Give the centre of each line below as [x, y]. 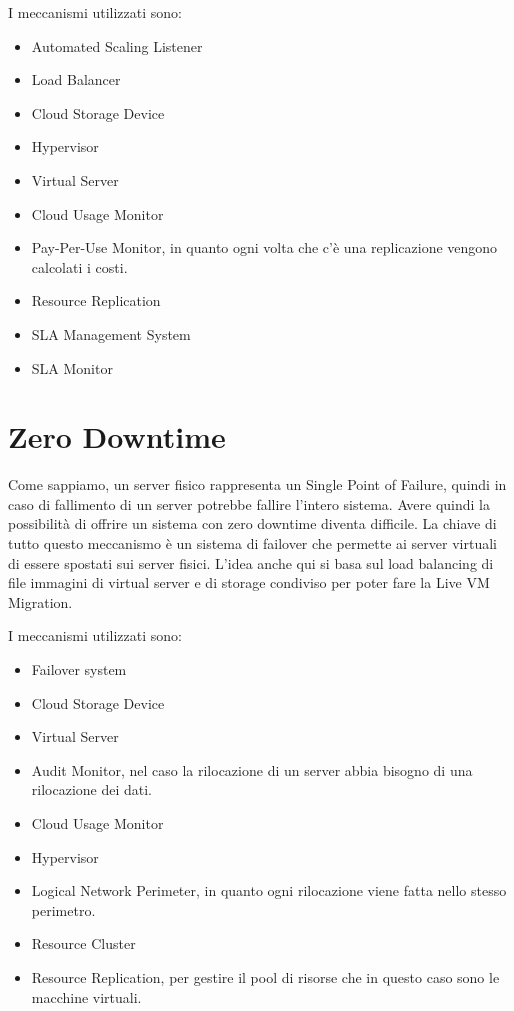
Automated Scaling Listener [117, 45]
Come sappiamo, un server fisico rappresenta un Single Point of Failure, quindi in [257, 484]
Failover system [79, 669]
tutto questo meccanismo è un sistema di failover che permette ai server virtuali [252, 543]
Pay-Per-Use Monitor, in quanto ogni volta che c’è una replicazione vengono [264, 247]
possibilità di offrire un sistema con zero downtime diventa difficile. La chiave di [252, 523]
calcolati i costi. [79, 266]
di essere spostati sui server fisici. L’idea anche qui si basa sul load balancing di [251, 562]
